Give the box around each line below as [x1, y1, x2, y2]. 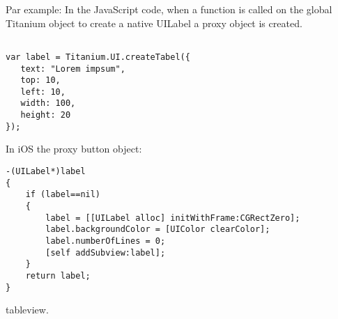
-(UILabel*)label [6, 166, 86, 177]
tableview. [6, 302, 49, 317]
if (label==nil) [25, 189, 101, 200]
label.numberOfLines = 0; [45, 235, 166, 246]
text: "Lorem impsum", [20, 63, 125, 74]
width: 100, [20, 98, 76, 109]
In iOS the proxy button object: [6, 141, 142, 156]
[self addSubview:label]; [45, 247, 166, 258]
